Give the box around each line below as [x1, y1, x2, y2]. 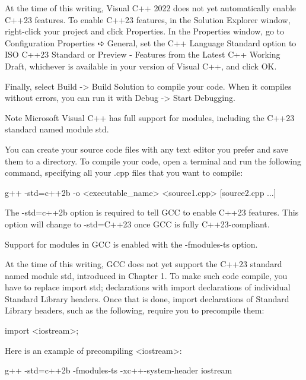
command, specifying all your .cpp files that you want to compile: [5, 166, 243, 179]
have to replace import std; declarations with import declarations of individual [5, 281, 291, 293]
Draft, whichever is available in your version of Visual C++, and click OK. [5, 59, 277, 72]
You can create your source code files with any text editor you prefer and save [5, 142, 288, 155]
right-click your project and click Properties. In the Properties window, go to [5, 25, 285, 37]
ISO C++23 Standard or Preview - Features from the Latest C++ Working [5, 48, 280, 61]
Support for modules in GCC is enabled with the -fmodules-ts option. [5, 237, 258, 250]
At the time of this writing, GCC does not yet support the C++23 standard [5, 258, 282, 270]
